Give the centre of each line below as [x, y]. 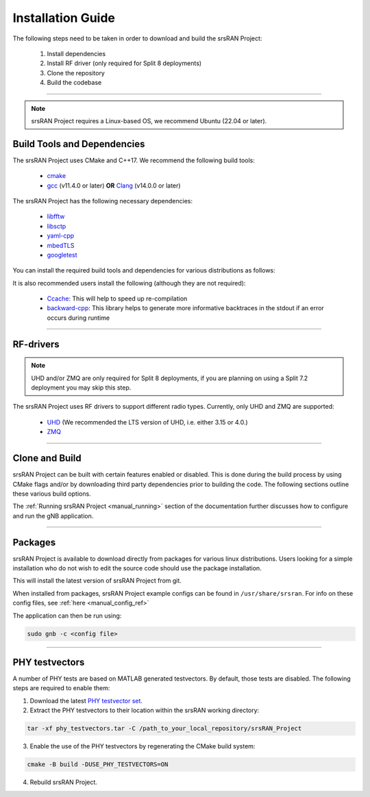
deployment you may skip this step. [81, 388]
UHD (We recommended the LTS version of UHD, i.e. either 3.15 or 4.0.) [147, 422]
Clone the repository [76, 73]
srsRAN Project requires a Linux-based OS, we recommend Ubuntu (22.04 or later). [149, 121]
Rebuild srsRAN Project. [63, 782]
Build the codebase [74, 83]
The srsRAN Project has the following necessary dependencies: [103, 201]
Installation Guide [64, 18]
